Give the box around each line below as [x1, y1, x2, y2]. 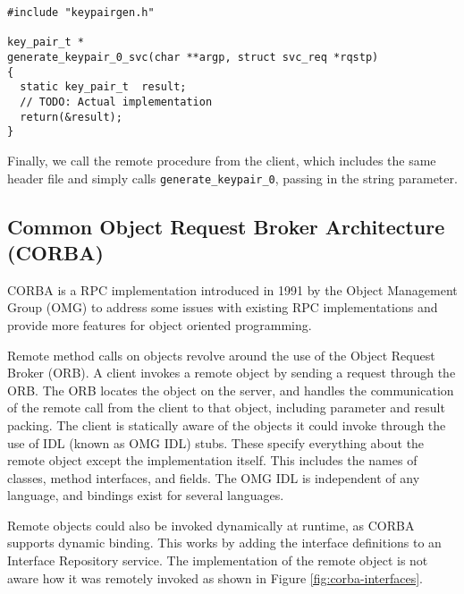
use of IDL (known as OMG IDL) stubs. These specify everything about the [7, 433, 425, 452]
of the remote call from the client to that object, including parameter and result [7, 398, 445, 417]
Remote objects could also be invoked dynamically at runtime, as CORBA [7, 515, 415, 534]
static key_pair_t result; [20, 81, 187, 94]
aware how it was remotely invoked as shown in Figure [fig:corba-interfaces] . [7, 568, 424, 587]
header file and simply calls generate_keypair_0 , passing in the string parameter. [7, 168, 458, 187]
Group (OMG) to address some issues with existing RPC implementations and [7, 298, 438, 317]
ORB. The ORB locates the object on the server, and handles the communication [7, 380, 454, 399]
